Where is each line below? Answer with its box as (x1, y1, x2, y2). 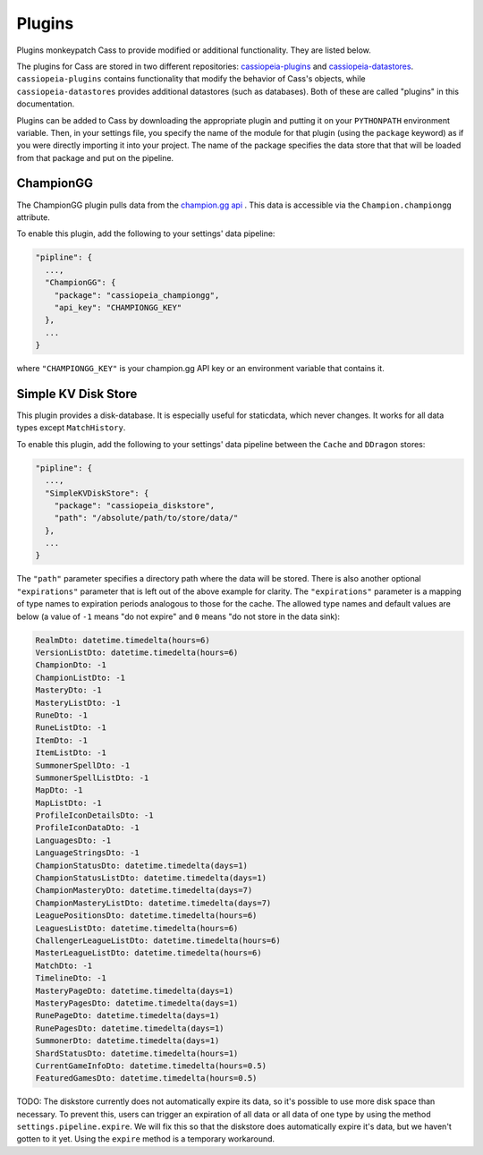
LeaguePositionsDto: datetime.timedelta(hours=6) (35, 911, 258, 921)
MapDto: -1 (35, 786, 83, 795)
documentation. (16, 98, 75, 109)
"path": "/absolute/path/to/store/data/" (54, 513, 239, 523)
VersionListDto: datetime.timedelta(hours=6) (35, 648, 239, 658)
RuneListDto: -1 (35, 723, 107, 733)
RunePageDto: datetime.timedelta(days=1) (35, 1011, 220, 1021)
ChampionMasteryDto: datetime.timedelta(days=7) (35, 886, 253, 896)
